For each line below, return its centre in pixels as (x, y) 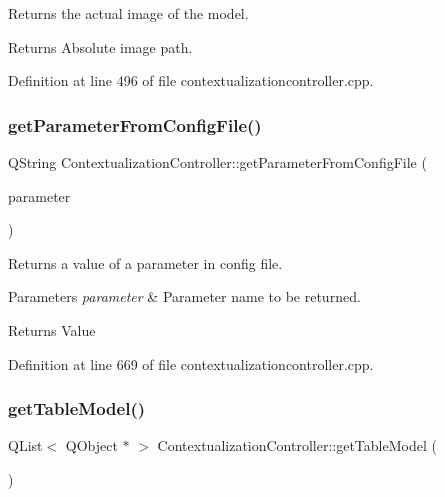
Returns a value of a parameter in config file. (145, 262)
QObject (91, 445)
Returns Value (52, 329)
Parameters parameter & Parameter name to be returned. (184, 296)
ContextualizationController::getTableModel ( (297, 445)
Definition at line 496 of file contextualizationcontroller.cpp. (191, 80)
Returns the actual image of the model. (128, 13)
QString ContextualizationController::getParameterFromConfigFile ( (217, 162)
